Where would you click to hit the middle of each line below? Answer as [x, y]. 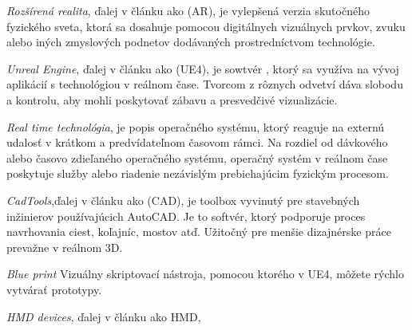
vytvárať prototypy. [54, 289]
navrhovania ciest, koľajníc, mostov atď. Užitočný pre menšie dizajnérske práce [199, 232]
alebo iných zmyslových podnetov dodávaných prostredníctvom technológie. [191, 42]
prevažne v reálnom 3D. [65, 247]
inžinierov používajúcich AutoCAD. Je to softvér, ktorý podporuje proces [186, 216]
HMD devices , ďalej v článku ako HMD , [104, 316]
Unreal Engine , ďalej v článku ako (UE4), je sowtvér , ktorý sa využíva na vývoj [203, 68]
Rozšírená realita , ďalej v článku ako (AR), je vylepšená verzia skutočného [188, 10]
